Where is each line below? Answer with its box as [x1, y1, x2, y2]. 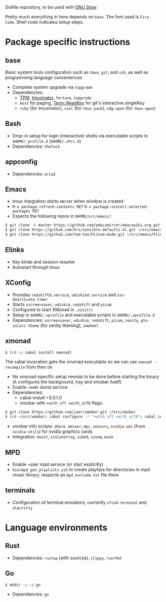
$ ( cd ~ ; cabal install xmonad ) [5, 350, 72, 355]
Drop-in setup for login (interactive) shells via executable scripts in [12, 132, 148, 138]
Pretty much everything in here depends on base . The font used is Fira [5, 14, 149, 19]
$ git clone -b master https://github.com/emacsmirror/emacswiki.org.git [5, 223, 161, 228]
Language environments [5, 522, 108, 533]
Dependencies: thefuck [12, 143, 60, 149]
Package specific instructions [5, 37, 130, 48]
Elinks [5, 245, 25, 254]
